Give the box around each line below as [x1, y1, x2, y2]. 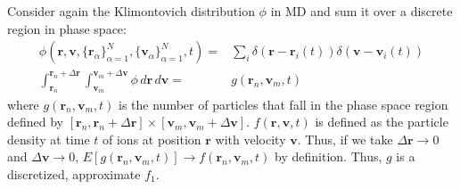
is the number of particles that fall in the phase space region [119, 94, 448, 113]
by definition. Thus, [275, 147, 382, 166]
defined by [7, 112, 64, 131]
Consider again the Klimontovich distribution [7, 2, 255, 20]
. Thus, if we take [297, 129, 393, 148]
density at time [7, 129, 90, 148]
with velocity [215, 129, 286, 148]
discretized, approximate [7, 164, 141, 183]
